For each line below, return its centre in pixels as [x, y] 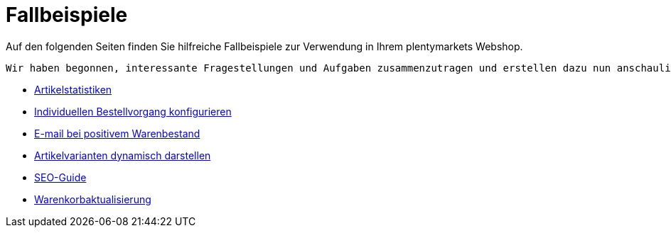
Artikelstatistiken [73, 89]
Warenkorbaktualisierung [93, 199]
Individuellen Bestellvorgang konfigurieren [133, 111]
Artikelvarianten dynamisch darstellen [123, 155]
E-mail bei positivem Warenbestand [117, 133]
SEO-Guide [60, 177]
